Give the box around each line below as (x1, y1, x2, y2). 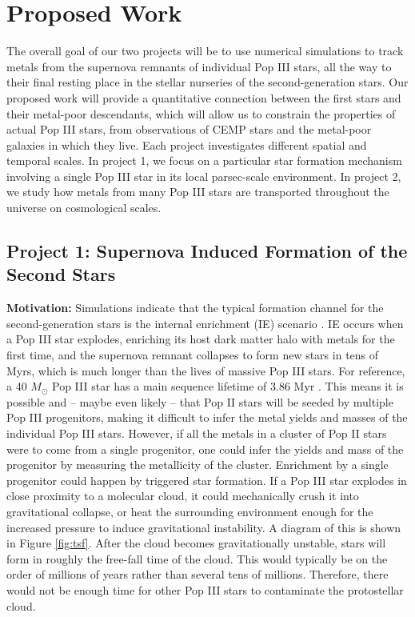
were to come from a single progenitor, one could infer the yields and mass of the (6, 440, 404, 457)
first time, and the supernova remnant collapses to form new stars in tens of (6, 347, 379, 363)
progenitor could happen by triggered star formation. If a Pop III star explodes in (6, 471, 407, 488)
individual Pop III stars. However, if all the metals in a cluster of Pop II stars (6, 425, 387, 441)
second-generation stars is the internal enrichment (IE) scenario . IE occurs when (6, 315, 404, 331)
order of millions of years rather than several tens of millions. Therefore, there (6, 566, 389, 583)
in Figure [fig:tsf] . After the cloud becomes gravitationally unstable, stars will (6, 535, 386, 551)
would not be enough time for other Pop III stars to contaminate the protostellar (6, 581, 404, 598)
